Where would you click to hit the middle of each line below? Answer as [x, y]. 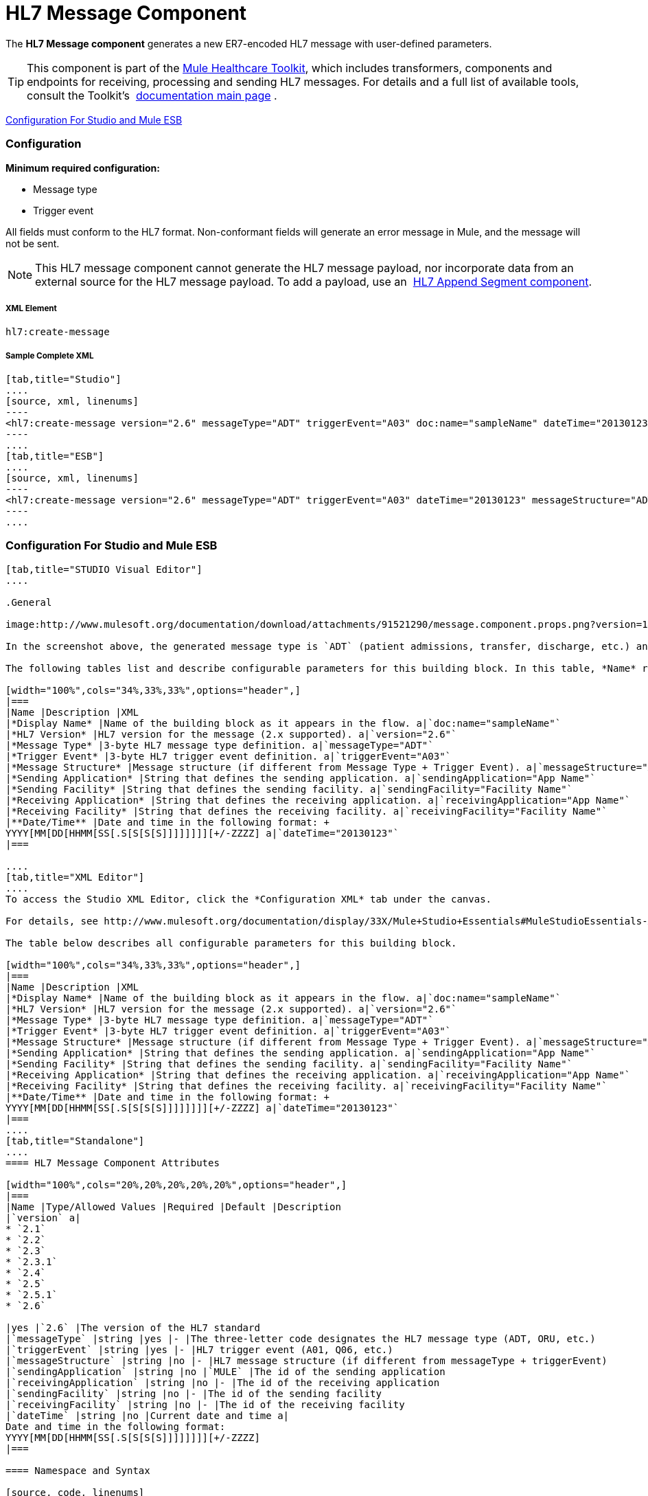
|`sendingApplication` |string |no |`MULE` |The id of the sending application [225, 1371]
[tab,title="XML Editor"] [75, 877]
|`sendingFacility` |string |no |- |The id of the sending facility [194, 1393]
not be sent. [33, 243]
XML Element [31, 308]
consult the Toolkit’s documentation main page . [152, 95]
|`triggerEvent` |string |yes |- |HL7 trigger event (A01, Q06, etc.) [199, 1349]
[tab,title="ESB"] [55, 456]
